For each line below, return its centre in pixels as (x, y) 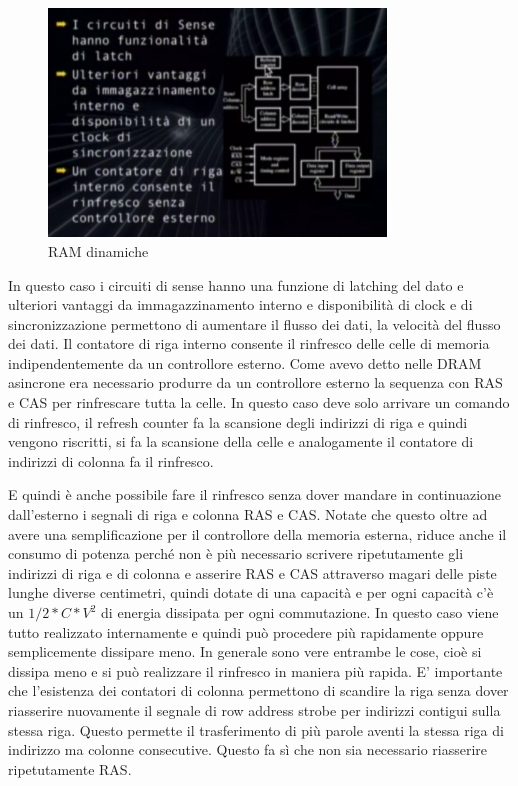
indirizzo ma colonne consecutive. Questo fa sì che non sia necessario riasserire (248, 749)
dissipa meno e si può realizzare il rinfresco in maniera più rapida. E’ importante (255, 670)
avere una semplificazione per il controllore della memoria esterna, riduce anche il (257, 533)
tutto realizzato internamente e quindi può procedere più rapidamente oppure (246, 631)
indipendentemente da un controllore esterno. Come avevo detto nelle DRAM (245, 362)
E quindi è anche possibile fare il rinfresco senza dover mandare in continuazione (255, 494)
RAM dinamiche (98, 250)
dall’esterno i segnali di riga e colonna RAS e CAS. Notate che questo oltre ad (248, 514)
